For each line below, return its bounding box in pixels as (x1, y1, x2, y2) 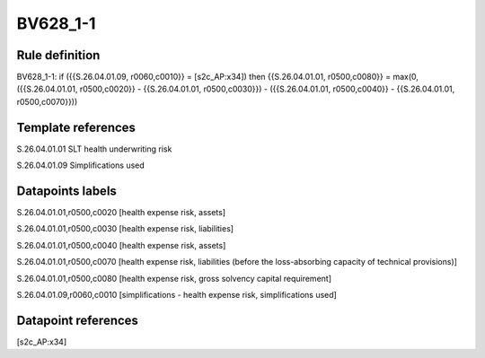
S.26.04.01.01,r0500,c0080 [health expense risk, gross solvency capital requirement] (16, 273, 332, 284)
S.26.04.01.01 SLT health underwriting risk (16, 144, 172, 154)
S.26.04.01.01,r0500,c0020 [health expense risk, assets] (16, 207, 226, 218)
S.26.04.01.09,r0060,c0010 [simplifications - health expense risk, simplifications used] (16, 290, 337, 300)
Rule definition (16, 48, 101, 63)
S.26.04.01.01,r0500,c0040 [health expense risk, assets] (16, 240, 226, 250)
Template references (16, 119, 137, 135)
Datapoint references (16, 312, 139, 327)
